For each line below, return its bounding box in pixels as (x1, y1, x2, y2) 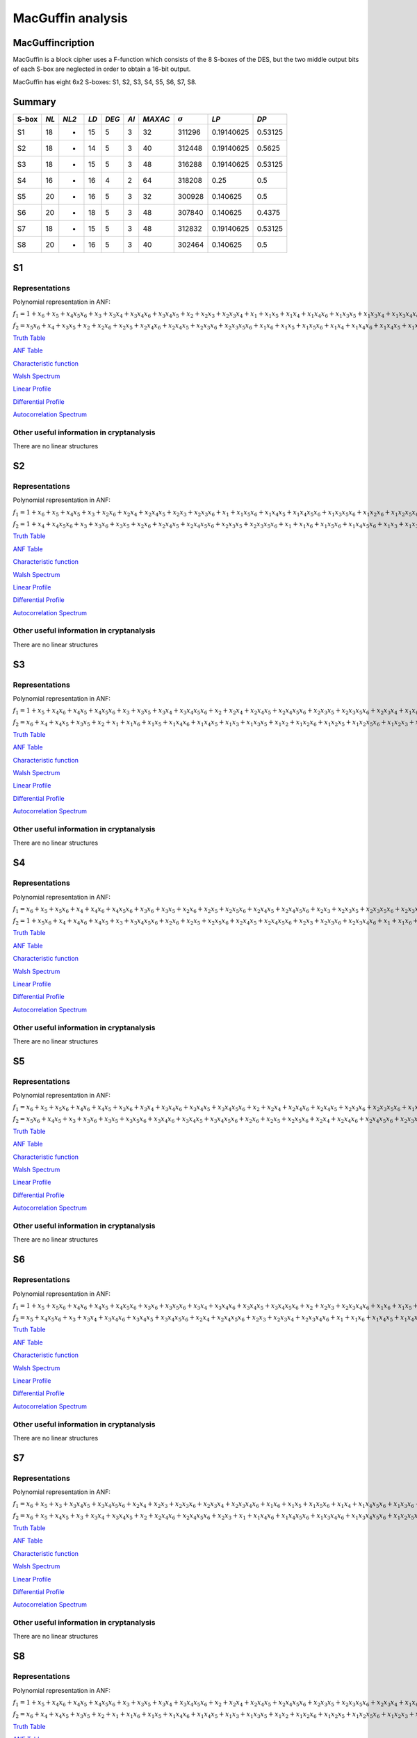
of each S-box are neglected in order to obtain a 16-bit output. (13, 65, 191, 73)
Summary (13, 96, 56, 108)
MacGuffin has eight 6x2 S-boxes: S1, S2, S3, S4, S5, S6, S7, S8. (13, 77, 197, 86)
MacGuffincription (13, 37, 95, 49)
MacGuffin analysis (13, 10, 128, 26)
